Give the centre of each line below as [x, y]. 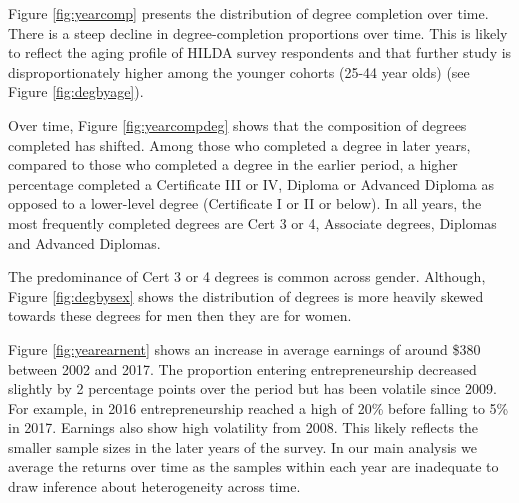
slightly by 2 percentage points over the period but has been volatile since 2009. [252, 388]
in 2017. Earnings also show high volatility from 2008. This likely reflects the [243, 427]
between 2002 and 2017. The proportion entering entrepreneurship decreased [242, 368]
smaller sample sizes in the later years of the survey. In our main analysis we [242, 446]
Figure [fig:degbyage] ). [76, 91]
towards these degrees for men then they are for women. [180, 315]
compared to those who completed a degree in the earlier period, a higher [233, 164]
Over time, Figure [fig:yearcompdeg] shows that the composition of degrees [237, 124]
